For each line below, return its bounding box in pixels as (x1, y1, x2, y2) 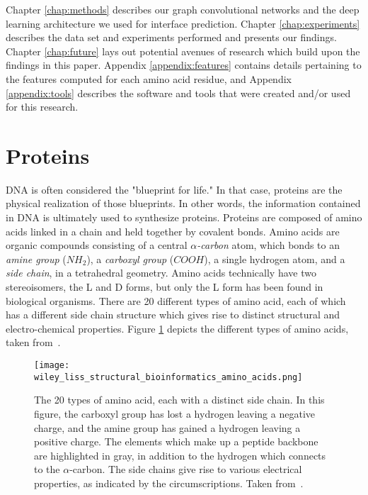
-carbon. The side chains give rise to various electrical (69, 462, 302, 477)
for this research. (6, 99, 79, 114)
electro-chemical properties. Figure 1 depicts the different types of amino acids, (6, 321, 349, 335)
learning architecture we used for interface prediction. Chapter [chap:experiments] (6, 16, 360, 30)
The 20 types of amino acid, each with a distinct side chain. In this (34, 392, 325, 407)
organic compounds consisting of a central (6, 238, 188, 252)
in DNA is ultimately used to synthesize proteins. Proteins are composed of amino (6, 210, 362, 225)
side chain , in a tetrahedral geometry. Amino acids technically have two (6, 265, 316, 280)
